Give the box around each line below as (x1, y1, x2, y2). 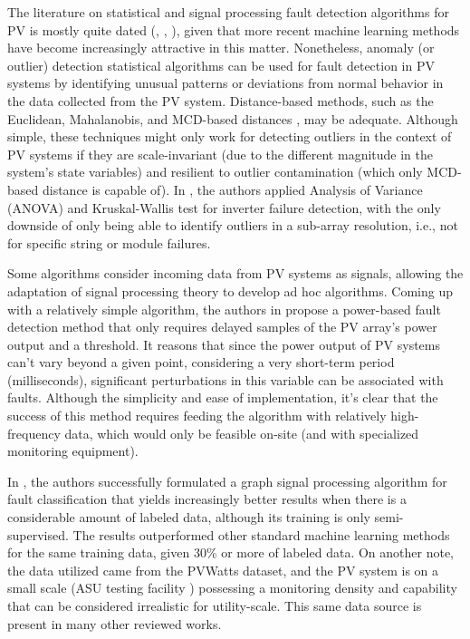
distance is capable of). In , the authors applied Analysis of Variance (42, 179, 423, 198)
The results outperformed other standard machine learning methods (72, 525, 450, 544)
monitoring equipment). (7, 441, 139, 460)
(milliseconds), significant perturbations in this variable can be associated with (7, 370, 444, 389)
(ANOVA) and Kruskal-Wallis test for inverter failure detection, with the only (7, 198, 441, 217)
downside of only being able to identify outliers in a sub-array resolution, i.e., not (7, 216, 458, 235)
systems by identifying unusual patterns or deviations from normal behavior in (7, 73, 444, 92)
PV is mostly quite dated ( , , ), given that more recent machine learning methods (7, 20, 460, 39)
